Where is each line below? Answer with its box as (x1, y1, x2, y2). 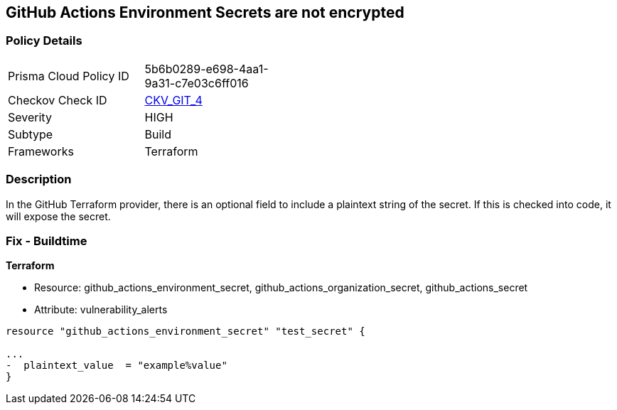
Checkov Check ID (8, 92, 107, 107)
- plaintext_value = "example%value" (6, 360, 227, 372)
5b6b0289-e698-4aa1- (144, 61, 269, 76)
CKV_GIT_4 (144, 92, 203, 107)
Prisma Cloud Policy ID (8, 68, 129, 83)
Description (6, 172, 72, 187)
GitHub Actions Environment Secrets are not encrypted (6, 4, 404, 21)
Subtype (8, 126, 53, 141)
